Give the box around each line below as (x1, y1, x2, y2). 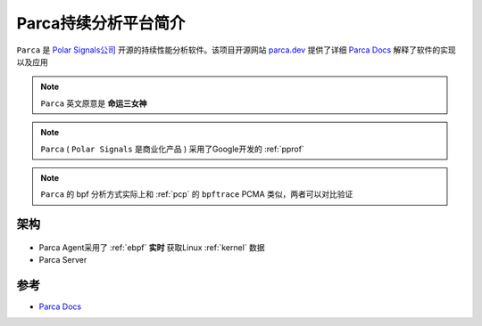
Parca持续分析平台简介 (16, 13, 186, 33)
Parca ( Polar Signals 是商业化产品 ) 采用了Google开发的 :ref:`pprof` (40, 143, 305, 154)
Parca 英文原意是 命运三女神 (40, 98, 147, 109)
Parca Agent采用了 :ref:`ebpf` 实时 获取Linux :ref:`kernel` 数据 (38, 241, 265, 253)
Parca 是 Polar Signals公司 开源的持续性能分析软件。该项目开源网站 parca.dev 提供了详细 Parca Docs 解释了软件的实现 (16, 45, 456, 55)
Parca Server (38, 255, 87, 265)
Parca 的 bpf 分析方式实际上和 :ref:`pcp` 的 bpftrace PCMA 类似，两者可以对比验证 (40, 189, 353, 200)
